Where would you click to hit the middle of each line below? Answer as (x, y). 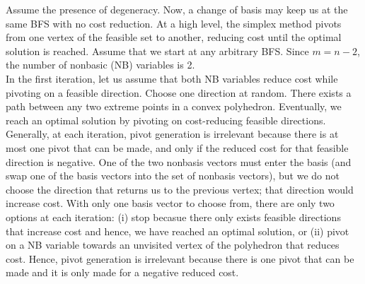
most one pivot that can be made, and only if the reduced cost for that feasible (177, 147)
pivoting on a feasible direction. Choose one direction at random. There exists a (179, 92)
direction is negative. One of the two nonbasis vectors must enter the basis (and (179, 161)
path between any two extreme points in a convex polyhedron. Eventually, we (174, 106)
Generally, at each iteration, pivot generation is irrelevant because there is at (172, 134)
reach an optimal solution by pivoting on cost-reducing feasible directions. (166, 120)
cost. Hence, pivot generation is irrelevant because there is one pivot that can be (180, 258)
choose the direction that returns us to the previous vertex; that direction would (180, 189)
